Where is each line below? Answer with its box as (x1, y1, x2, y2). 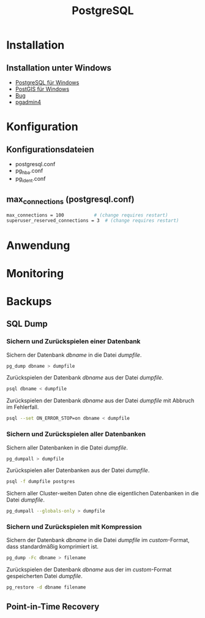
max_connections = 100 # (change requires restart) (6, 212, 168, 218)
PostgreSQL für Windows (15, 79, 80, 86)
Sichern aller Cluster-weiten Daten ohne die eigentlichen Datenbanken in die (6, 490, 199, 497)
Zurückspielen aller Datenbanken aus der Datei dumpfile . (6, 467, 150, 474)
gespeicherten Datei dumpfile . (6, 573, 83, 580)
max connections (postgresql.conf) (6, 194, 135, 206)
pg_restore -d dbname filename (6, 584, 86, 590)
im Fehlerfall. (6, 403, 39, 411)
